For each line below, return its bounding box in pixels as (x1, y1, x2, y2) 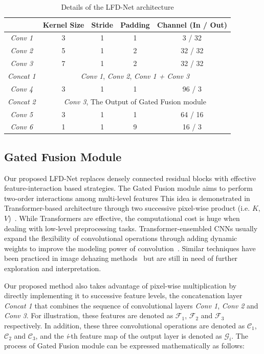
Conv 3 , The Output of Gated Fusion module (63, 96, 206, 106)
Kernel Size (42, 19, 84, 30)
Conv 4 (10, 83, 33, 94)
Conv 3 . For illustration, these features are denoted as (4, 310, 173, 321)
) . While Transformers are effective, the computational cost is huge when (8, 213, 240, 224)
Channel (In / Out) (157, 19, 228, 30)
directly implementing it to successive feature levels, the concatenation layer (4, 290, 243, 301)
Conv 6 (10, 121, 33, 132)
